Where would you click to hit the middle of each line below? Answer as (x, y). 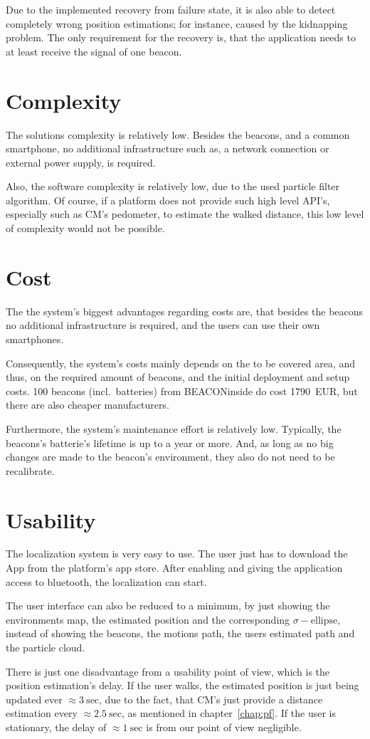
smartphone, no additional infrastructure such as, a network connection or (168, 148)
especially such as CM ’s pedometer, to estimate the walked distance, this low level (185, 214)
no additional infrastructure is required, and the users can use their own (163, 325)
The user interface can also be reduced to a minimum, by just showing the (168, 606)
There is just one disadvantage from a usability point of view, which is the (168, 671)
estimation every (42, 713)
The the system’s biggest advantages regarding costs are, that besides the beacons (185, 311)
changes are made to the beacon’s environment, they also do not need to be (170, 457)
